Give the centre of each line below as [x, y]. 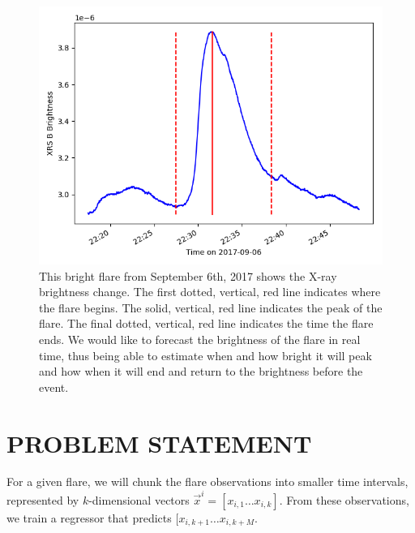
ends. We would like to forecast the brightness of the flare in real [200, 339]
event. [54, 387]
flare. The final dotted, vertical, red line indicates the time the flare [206, 323]
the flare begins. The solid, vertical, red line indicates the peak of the [211, 307]
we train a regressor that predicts [89, 517]
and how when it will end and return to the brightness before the [201, 371]
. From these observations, [344, 499]
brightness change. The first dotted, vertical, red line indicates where [210, 292]
